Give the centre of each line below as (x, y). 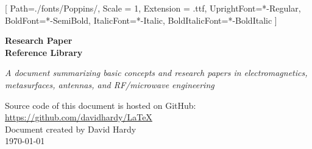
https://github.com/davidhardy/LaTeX (79, 117)
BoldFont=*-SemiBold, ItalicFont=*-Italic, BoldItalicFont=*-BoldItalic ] (141, 20)
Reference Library (44, 52)
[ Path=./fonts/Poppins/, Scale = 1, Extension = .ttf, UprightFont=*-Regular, (153, 8)
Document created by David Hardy (71, 129)
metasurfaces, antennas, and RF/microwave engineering (110, 84)
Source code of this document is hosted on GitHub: (101, 105)
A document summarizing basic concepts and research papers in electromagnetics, (156, 73)
